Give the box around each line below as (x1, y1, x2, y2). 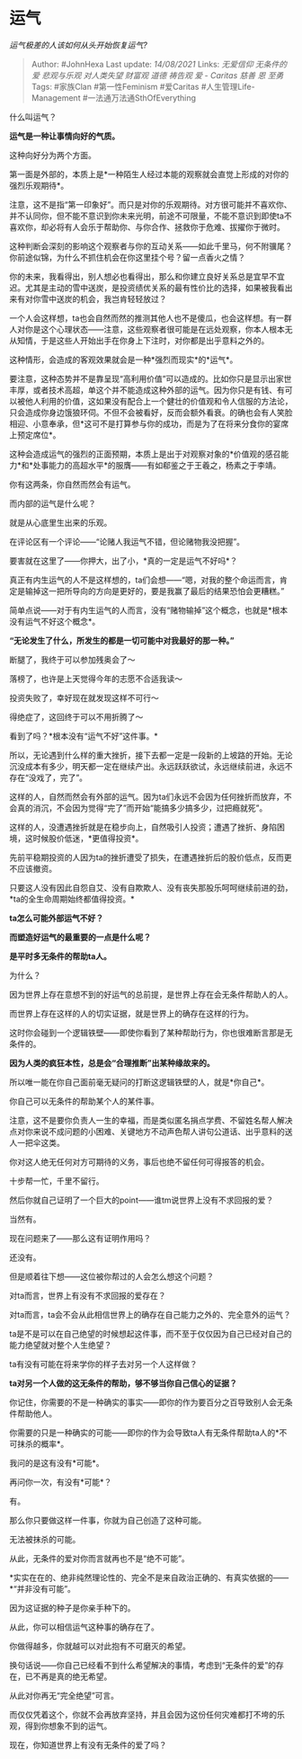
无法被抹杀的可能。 (9, 1533, 81, 1544)
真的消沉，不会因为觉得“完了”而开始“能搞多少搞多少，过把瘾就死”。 (16, 802, 268, 813)
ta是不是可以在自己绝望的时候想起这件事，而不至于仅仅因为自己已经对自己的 (9, 1328, 292, 1339)
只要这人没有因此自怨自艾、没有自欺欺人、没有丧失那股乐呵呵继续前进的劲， (9, 882, 293, 893)
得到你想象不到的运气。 (24, 1720, 112, 1731)
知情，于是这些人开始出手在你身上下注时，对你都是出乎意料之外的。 (16, 334, 270, 346)
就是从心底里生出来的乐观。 (9, 517, 112, 528)
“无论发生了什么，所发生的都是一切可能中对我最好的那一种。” (9, 635, 235, 645)
